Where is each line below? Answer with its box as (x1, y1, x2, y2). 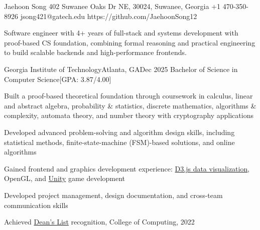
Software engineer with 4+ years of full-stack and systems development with (4, 27, 238, 38)
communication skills (4, 199, 68, 210)
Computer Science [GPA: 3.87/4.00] (4, 73, 111, 84)
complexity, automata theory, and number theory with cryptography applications (4, 110, 253, 120)
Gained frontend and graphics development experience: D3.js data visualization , (4, 163, 250, 173)
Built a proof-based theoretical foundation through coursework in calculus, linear (4, 90, 253, 101)
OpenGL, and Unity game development (4, 173, 125, 183)
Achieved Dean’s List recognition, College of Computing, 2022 (4, 216, 195, 227)
